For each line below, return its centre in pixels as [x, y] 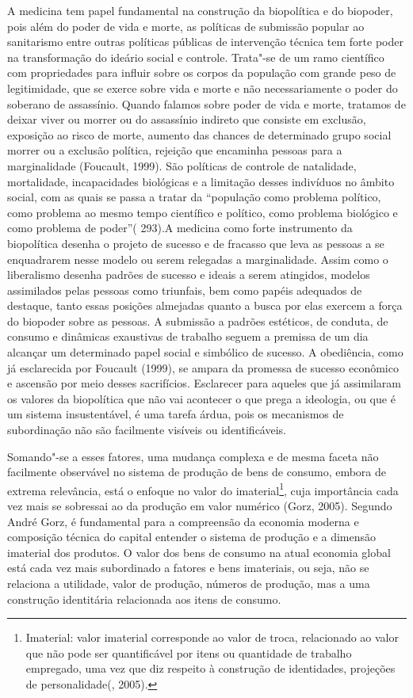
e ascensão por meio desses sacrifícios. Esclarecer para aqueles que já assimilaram [205, 383]
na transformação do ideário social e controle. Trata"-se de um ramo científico [196, 57]
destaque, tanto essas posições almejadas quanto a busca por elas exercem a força [205, 305]
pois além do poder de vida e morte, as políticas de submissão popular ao [186, 26]
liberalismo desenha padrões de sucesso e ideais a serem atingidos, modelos [189, 275]
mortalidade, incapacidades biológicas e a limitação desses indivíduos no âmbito [201, 181]
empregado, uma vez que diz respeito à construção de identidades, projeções [210, 668]
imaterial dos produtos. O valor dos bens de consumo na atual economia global [199, 552]
